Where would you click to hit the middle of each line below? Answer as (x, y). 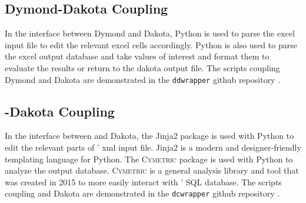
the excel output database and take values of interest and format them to (137, 56)
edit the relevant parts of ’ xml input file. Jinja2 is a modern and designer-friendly (153, 147)
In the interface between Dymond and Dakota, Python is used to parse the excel (150, 33)
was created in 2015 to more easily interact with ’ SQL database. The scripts (143, 182)
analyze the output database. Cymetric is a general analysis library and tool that (152, 170)
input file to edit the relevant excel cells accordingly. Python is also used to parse (151, 44)
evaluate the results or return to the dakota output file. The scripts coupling (142, 67)
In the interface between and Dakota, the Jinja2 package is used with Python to (149, 136)
